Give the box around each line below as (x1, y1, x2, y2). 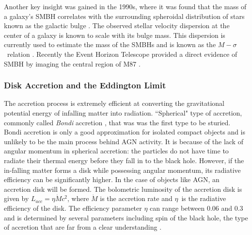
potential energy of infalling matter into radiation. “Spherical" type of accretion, (4, 107, 242, 117)
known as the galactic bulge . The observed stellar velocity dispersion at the (4, 20, 230, 31)
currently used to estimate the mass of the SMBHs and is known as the (4, 39, 216, 50)
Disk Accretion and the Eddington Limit (4, 79, 166, 91)
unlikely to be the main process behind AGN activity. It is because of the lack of (4, 136, 243, 146)
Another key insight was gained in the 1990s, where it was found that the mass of (4, 1, 247, 11)
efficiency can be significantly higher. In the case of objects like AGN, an (4, 174, 220, 185)
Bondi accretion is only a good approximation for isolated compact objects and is (4, 127, 246, 137)
